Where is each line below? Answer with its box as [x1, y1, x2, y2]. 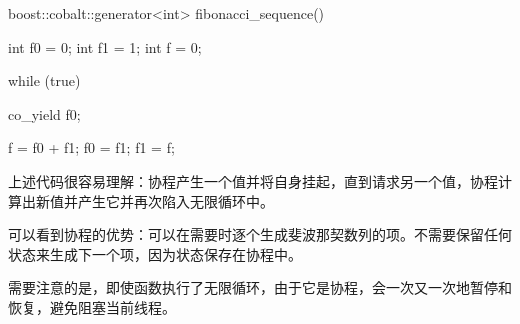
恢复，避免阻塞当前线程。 [8, 296, 176, 317]
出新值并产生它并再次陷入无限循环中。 [21, 190, 274, 211]
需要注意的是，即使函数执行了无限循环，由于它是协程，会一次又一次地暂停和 [8, 277, 512, 298]
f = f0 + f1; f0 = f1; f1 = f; [8, 137, 175, 158]
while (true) [8, 70, 81, 91]
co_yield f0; [8, 103, 81, 124]
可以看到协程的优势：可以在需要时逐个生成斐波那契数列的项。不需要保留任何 [8, 224, 512, 245]
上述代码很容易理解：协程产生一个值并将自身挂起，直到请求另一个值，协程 [8, 170, 498, 191]
